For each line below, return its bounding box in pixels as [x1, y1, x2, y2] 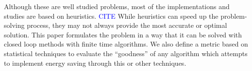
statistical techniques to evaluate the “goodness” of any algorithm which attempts [4, 48, 248, 58]
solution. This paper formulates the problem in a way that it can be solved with [4, 29, 242, 39]
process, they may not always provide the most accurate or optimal [27, 20, 227, 30]
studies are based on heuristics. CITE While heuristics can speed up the [4, 11, 218, 21]
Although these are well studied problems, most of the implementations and [4, 1, 230, 11]
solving [4, 20, 25, 30]
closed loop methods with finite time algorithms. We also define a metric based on [4, 39, 248, 49]
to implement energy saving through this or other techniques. [4, 58, 186, 68]
